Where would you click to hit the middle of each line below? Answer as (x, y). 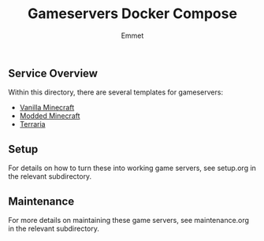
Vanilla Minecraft (47, 108)
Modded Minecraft (50, 116)
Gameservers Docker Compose (132, 14)
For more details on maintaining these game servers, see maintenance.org (129, 220)
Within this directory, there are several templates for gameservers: (115, 92)
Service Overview (53, 73)
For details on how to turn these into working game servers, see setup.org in (132, 168)
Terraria (32, 124)
